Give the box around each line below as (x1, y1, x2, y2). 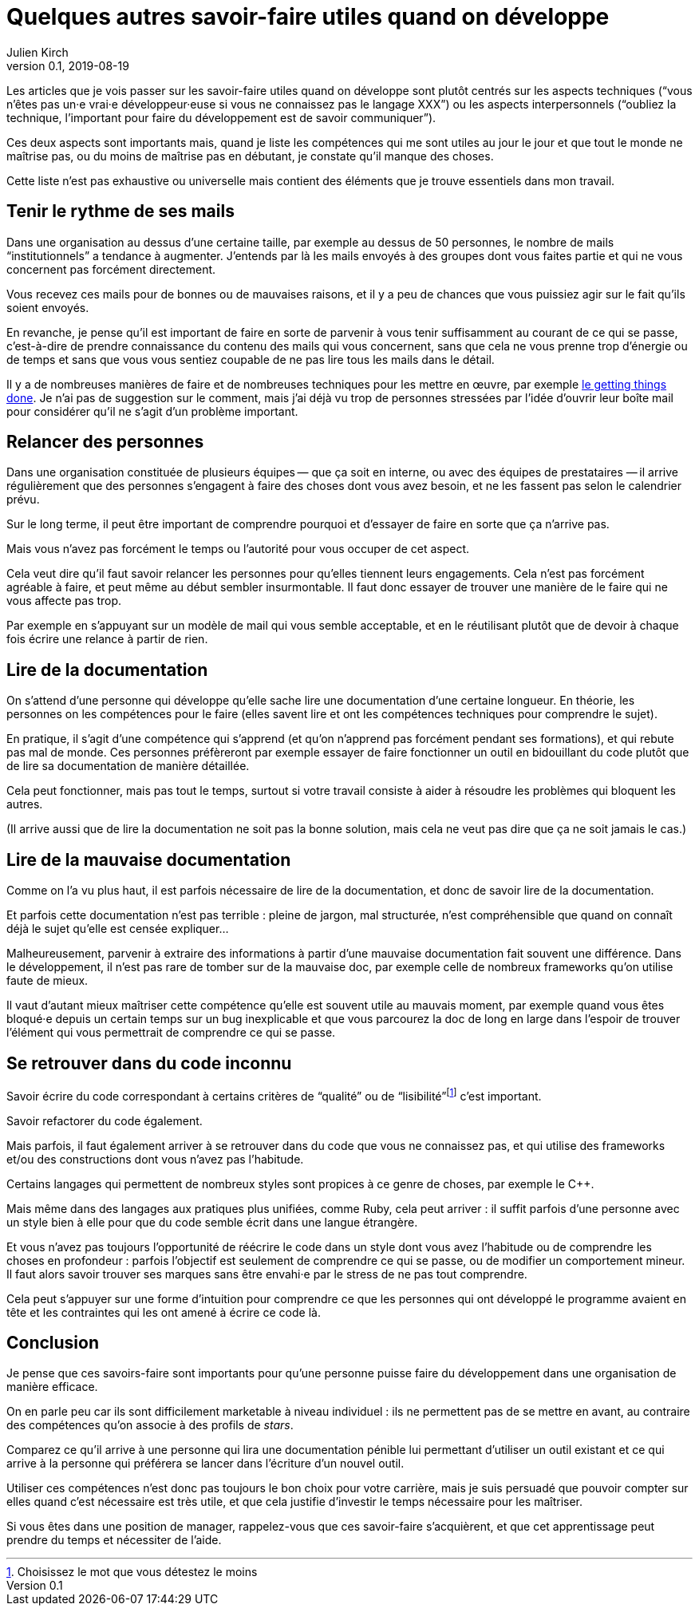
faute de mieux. (6, 974, 89, 988)
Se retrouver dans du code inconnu (6, 1053, 292, 1073)
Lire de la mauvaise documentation (6, 849, 291, 870)
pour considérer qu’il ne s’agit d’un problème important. (6, 404, 298, 418)
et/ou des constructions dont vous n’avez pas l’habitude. (6, 1152, 304, 1166)
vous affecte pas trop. (6, 594, 122, 608)
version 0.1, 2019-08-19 (6, 58, 129, 73)
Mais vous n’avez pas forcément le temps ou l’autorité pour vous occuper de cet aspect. (6, 542, 470, 556)
